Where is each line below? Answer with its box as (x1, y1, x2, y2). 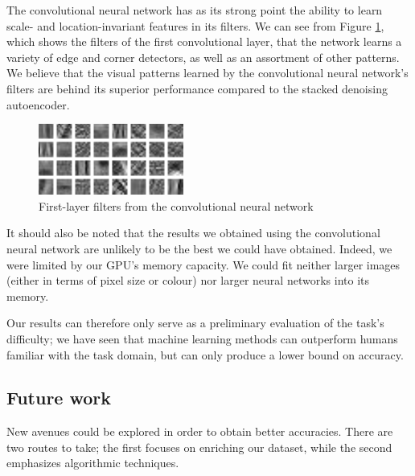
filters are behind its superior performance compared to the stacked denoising (6, 80, 388, 96)
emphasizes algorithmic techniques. (6, 454, 179, 471)
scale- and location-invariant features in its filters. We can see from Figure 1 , (6, 17, 384, 34)
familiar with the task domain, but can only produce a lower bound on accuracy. (6, 346, 404, 363)
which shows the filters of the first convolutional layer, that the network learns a (6, 33, 402, 50)
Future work (6, 385, 112, 410)
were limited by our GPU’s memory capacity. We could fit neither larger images (6, 256, 401, 273)
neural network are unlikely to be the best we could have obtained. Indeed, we (6, 240, 392, 256)
